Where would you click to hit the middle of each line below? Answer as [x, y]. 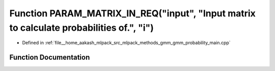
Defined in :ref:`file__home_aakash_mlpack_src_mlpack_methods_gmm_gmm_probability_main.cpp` [127, 43]
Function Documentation [50, 57]
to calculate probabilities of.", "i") [81, 28]
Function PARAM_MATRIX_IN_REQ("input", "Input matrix [132, 13]
